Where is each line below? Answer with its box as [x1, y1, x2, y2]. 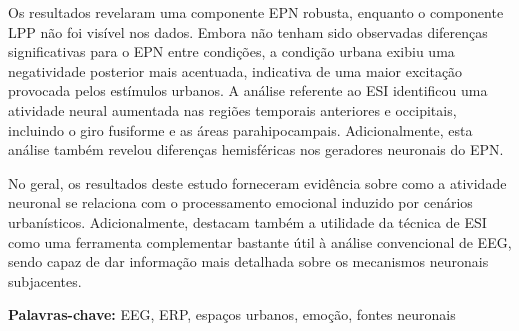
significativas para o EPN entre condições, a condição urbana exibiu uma [8, 41, 455, 62]
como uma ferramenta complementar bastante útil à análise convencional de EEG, [8, 231, 512, 252]
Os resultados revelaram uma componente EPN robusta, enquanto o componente [8, 2, 504, 22]
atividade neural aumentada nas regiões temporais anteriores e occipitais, [8, 99, 457, 120]
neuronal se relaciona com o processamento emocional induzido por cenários [8, 192, 473, 213]
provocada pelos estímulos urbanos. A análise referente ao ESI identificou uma [8, 80, 488, 101]
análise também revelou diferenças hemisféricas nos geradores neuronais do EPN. [8, 139, 504, 160]
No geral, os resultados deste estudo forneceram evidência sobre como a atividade [8, 172, 507, 193]
